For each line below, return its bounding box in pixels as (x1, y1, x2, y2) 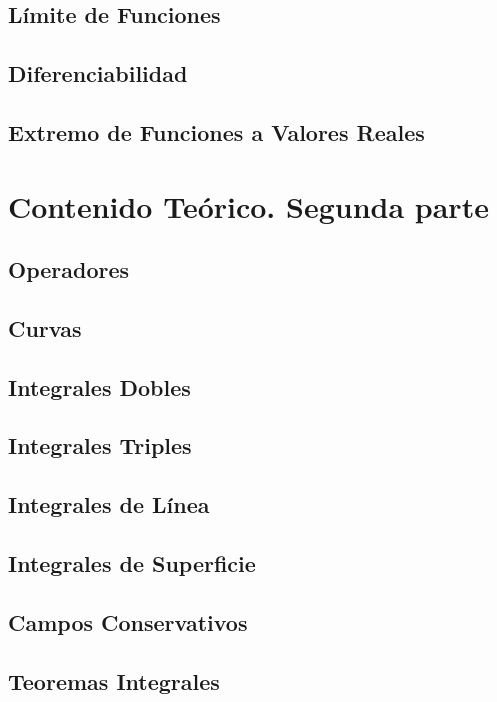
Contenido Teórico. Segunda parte (8, 185, 489, 226)
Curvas (8, 312, 82, 343)
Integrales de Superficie (8, 548, 256, 579)
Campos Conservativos (8, 606, 248, 637)
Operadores (8, 254, 130, 285)
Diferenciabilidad (8, 58, 188, 89)
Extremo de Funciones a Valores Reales (8, 116, 425, 147)
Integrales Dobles (8, 371, 191, 402)
